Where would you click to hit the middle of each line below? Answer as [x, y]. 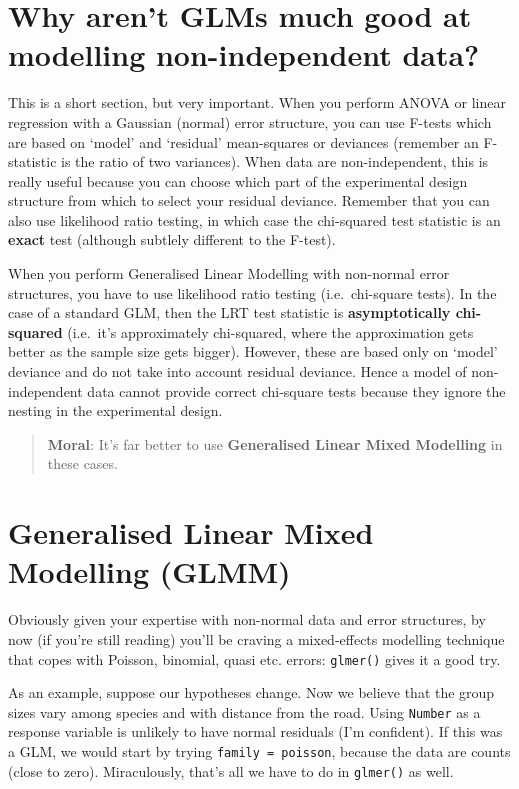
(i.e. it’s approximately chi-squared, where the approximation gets [270, 331]
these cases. [82, 463]
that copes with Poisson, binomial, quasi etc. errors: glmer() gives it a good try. [254, 658]
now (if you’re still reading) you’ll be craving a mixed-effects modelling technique [256, 638]
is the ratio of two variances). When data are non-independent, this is [275, 161]
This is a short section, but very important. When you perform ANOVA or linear [257, 102]
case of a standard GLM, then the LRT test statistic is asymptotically [229, 312]
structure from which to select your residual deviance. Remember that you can [249, 200]
